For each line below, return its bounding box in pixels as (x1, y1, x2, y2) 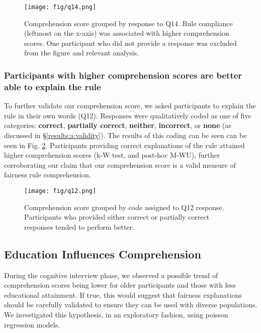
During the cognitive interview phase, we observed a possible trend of (4, 270, 218, 280)
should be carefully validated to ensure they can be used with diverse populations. (4, 299, 257, 310)
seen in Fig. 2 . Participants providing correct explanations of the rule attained (4, 140, 245, 150)
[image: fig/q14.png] (24, 4, 97, 11)
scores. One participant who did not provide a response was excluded (24, 37, 237, 48)
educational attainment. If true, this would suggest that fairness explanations (4, 289, 242, 300)
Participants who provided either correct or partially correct (24, 212, 210, 222)
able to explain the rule (4, 80, 101, 93)
